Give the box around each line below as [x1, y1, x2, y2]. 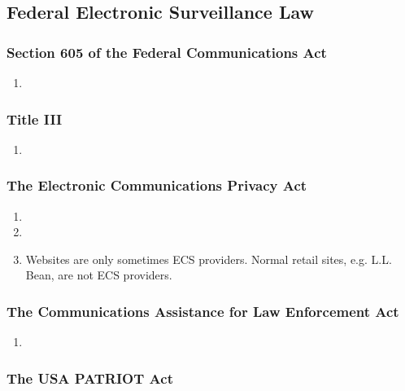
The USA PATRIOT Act [7, 367, 173, 388]
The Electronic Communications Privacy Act [7, 175, 307, 195]
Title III [7, 108, 63, 129]
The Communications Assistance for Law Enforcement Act [7, 301, 399, 321]
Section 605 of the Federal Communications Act [7, 42, 327, 62]
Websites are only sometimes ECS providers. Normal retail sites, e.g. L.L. [25, 250, 392, 267]
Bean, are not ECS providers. [25, 266, 172, 283]
